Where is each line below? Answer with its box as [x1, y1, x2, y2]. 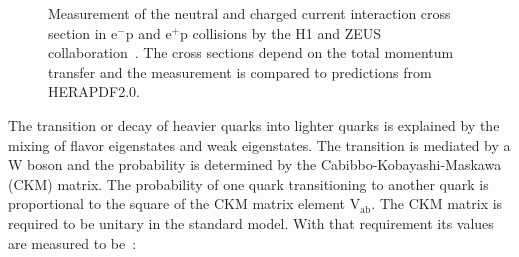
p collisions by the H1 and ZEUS [180, 22, 382, 43]
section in [48, 22, 107, 43]
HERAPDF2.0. [48, 81, 140, 102]
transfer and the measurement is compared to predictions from [48, 61, 432, 82]
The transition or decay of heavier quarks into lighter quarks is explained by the [8, 114, 500, 135]
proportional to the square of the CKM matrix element [8, 193, 346, 214]
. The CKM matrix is [371, 193, 503, 214]
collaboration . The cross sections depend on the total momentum [48, 42, 454, 63]
